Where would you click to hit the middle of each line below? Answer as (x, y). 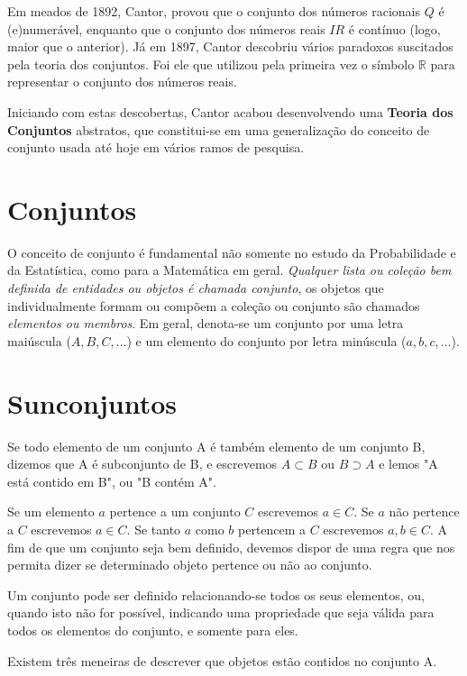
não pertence (424, 512)
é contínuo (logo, (394, 28)
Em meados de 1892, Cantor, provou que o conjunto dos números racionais (214, 11)
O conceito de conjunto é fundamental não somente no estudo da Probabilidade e (232, 252)
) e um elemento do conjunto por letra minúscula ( (266, 340)
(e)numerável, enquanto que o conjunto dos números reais (166, 28)
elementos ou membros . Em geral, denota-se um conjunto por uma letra (206, 323)
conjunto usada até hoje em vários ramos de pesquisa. (156, 147)
